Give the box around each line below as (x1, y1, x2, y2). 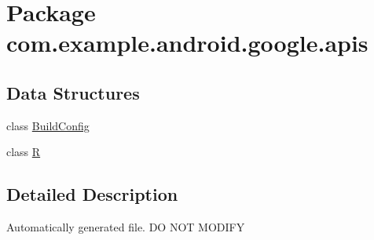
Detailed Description (6, 182, 178, 206)
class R (6, 144, 41, 160)
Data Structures (6, 80, 140, 104)
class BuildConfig (6, 117, 90, 133)
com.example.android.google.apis (6, 27, 368, 59)
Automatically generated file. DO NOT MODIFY (6, 219, 245, 235)
